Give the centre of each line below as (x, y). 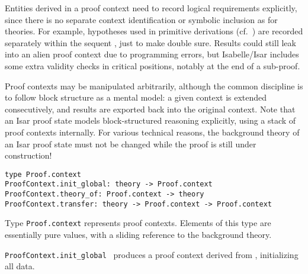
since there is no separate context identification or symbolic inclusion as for (141, 19)
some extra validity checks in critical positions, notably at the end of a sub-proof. (153, 65)
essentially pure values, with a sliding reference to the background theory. (138, 234)
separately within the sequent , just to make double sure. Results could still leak (150, 42)
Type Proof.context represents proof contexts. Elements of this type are (138, 223)
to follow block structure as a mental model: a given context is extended (136, 97)
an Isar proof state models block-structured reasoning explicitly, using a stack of (150, 120)
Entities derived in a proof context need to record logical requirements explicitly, (151, 8)
